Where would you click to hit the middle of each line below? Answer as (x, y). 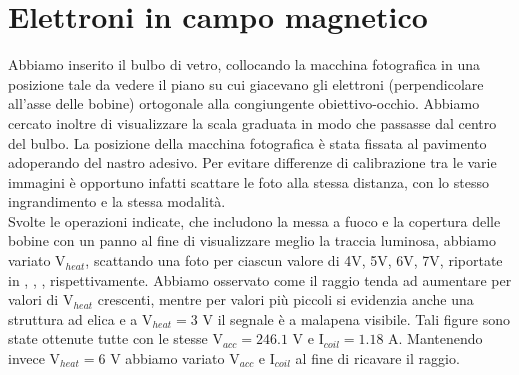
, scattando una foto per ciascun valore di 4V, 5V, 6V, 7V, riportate (294, 260)
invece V (34, 358)
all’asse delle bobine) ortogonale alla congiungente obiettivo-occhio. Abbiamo (244, 103)
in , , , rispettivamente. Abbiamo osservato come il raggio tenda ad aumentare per (260, 279)
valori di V (41, 299)
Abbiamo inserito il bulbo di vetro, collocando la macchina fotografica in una (244, 64)
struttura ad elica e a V (80, 318)
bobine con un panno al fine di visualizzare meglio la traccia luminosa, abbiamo (252, 240)
